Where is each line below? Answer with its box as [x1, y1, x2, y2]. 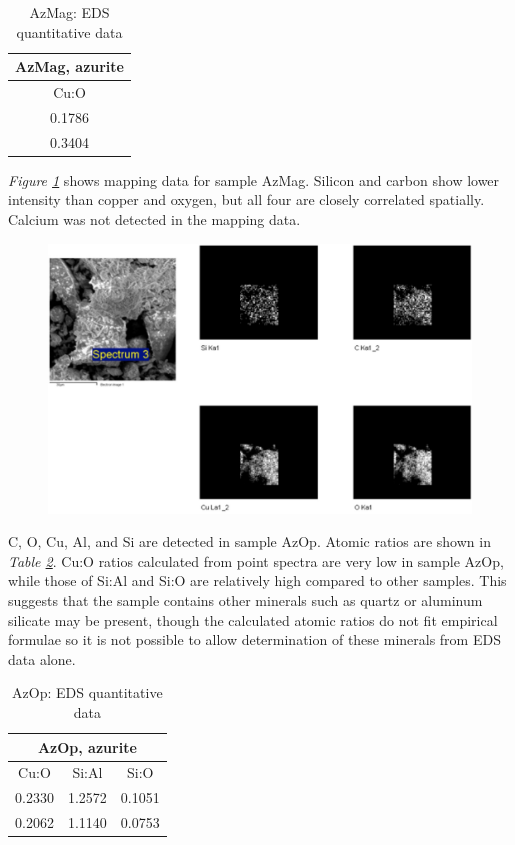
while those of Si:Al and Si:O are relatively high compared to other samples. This [8, 570, 507, 591]
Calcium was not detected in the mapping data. [8, 209, 301, 229]
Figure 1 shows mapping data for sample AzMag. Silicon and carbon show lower [8, 169, 500, 190]
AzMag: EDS [29, 2, 110, 22]
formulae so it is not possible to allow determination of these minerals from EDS [8, 629, 501, 650]
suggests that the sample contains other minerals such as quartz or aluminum [8, 589, 483, 610]
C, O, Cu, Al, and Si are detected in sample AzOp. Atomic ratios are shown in [8, 531, 491, 552]
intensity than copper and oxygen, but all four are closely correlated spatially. [8, 189, 485, 210]
